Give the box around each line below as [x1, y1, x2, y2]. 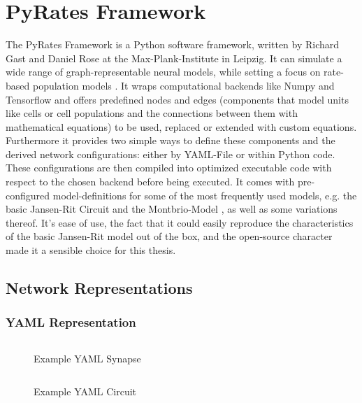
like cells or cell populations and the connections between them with [6, 106, 298, 120]
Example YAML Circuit [34, 384, 137, 399]
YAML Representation [6, 313, 136, 331]
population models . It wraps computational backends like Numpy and [32, 78, 335, 92]
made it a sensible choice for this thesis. [6, 243, 176, 257]
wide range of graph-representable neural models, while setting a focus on [6, 64, 321, 79]
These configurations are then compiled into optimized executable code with [6, 160, 332, 175]
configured [6, 188, 50, 202]
